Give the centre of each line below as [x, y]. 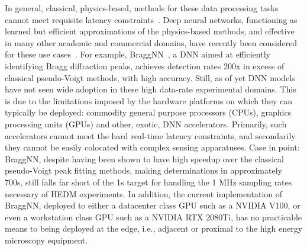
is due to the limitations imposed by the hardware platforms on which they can [149, 100]
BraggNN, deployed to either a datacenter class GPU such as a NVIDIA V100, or [153, 205]
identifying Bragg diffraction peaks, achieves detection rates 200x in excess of [145, 65]
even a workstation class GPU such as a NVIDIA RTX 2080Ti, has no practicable [153, 217]
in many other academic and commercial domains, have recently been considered [151, 42]
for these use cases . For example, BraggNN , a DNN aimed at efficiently [138, 54]
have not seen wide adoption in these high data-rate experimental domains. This [151, 89]
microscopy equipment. [46, 240]
